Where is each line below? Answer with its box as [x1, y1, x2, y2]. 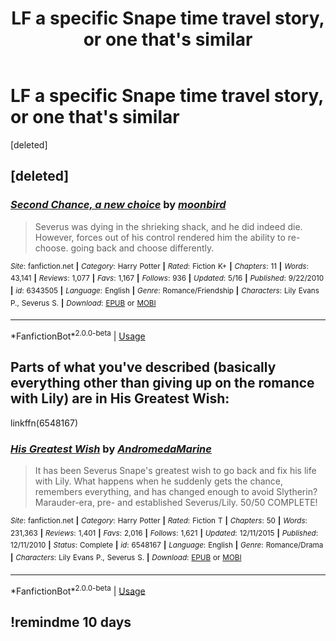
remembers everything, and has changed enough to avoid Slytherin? [34, 486, 318, 498]
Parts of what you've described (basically [10, 359, 277, 376]
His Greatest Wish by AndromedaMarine [10, 442, 212, 456]
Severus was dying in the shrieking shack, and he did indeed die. [34, 220, 303, 232]
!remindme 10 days [10, 613, 132, 631]
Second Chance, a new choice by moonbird [10, 198, 227, 212]
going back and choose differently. [70, 242, 215, 254]
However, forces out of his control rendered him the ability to [34, 231, 286, 243]
